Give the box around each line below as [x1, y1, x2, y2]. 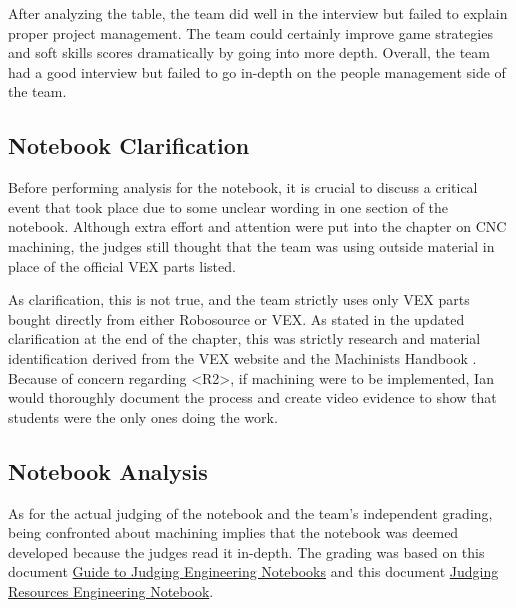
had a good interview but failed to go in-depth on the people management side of [8, 61, 506, 82]
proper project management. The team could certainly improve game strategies [8, 22, 493, 43]
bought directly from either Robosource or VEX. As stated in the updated [8, 308, 465, 329]
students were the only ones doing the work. [8, 406, 278, 427]
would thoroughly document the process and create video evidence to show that [8, 387, 497, 408]
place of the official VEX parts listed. [8, 255, 236, 276]
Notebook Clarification [8, 130, 250, 161]
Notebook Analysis [8, 455, 208, 486]
